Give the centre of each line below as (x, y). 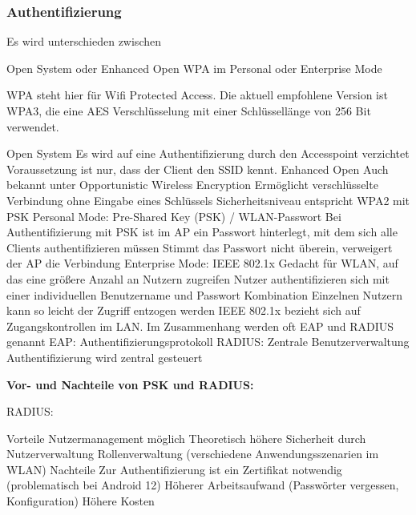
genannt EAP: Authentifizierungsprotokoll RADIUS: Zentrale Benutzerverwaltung (208, 342)
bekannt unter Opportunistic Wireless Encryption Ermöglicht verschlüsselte (192, 185)
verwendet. (33, 126)
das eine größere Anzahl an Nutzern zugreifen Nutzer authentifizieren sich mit (198, 278)
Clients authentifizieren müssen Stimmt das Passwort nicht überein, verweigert (200, 247)
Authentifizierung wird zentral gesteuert (105, 357)
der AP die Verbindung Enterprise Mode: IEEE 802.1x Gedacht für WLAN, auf (202, 263)
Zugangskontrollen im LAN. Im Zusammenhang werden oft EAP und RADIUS (200, 326)
